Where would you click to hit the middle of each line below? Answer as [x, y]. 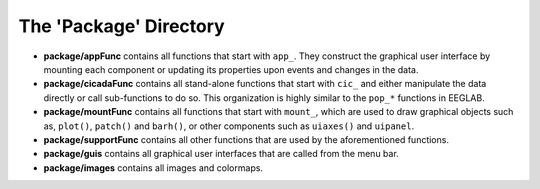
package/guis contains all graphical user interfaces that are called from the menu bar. [221, 154]
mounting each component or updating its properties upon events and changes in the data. [231, 69]
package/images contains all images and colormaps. [153, 167]
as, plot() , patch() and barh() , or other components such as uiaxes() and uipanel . [229, 126]
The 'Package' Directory [121, 26]
